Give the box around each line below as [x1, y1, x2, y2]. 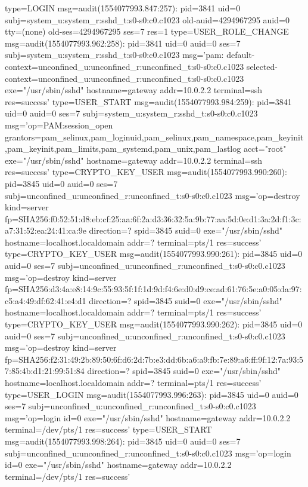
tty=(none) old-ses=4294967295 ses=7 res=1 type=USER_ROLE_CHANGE [5, 25, 289, 38]
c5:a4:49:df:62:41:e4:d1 [5, 294, 86, 307]
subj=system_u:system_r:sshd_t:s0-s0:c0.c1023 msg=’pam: [5, 48, 224, 61]
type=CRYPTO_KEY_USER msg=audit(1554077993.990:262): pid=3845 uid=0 [5, 318, 303, 330]
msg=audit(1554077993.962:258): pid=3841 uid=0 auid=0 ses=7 [5, 36, 241, 49]
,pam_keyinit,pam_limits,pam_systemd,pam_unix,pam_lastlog [5, 142, 241, 155]
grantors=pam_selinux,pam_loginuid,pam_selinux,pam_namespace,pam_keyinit [5, 130, 304, 143]
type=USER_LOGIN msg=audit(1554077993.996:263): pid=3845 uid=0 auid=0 [5, 388, 298, 400]
